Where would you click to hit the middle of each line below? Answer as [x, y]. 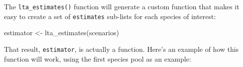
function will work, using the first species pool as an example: [98, 58]
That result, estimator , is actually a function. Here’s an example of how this [121, 49]
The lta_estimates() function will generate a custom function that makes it [122, 6]
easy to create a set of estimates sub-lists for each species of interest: [110, 16]
